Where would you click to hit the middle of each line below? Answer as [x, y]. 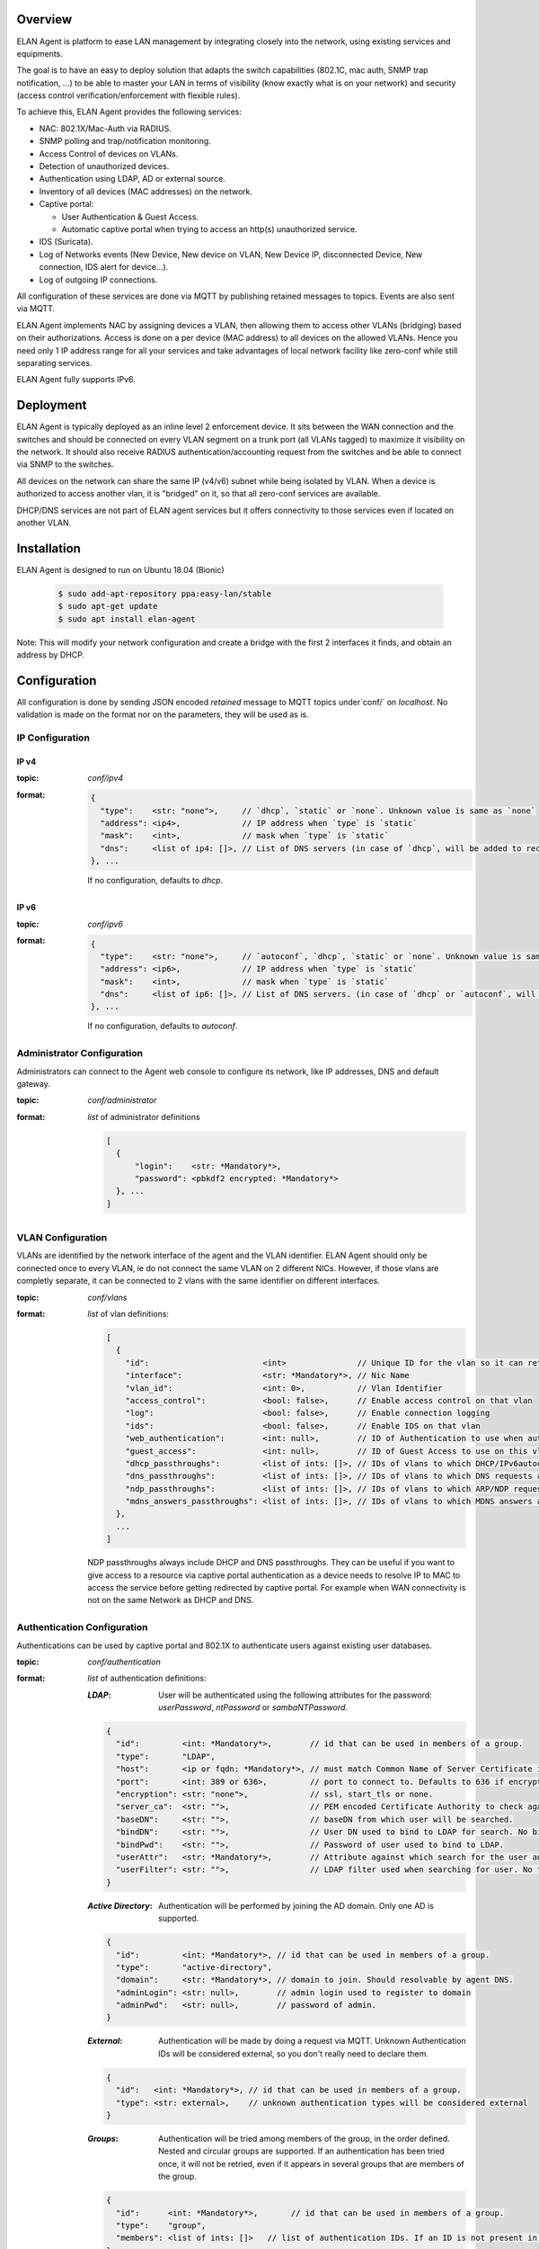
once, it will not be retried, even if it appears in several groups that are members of [311, 2164]
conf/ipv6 [105, 924]
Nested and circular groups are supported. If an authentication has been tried [301, 2151]
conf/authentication [124, 1662]
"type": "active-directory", [194, 1967]
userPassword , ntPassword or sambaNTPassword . [253, 1707]
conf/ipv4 [106, 778]
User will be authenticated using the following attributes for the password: [295, 1695]
